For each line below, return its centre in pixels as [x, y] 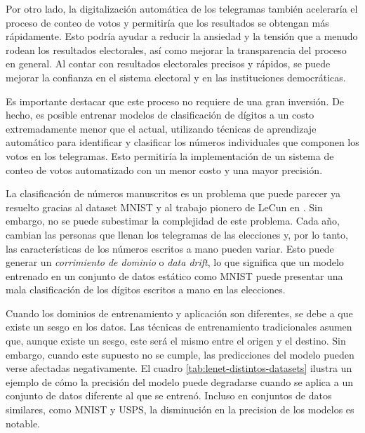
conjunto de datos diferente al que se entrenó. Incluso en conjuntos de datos [169, 395]
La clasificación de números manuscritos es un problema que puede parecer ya [173, 193]
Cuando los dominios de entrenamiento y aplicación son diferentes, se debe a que [179, 313]
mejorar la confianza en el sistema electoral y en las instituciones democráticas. [176, 77]
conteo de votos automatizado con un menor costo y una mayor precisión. [164, 169]
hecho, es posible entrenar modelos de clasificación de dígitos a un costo [160, 115]
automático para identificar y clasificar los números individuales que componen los [182, 142]
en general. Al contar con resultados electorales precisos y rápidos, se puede [168, 64]
